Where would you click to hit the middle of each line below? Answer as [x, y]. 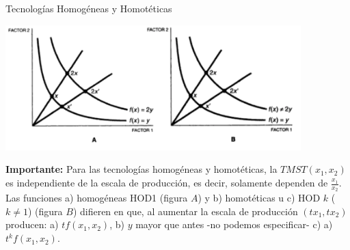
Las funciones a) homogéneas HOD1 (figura [97, 198]
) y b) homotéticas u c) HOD [259, 198]
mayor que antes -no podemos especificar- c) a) [234, 224]
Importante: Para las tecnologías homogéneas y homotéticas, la [142, 169]
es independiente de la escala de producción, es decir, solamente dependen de [167, 183]
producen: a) [32, 224]
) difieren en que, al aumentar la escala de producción [185, 211]
